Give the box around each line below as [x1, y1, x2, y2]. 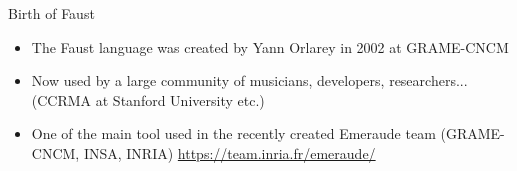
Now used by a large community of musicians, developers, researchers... [31, 70, 468, 91]
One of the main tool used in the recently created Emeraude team [31, 123, 436, 144]
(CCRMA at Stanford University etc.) [31, 89, 265, 110]
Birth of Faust [8, 3, 95, 23]
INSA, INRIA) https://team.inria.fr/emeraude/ [83, 142, 376, 163]
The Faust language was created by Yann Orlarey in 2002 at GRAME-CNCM [31, 36, 509, 57]
